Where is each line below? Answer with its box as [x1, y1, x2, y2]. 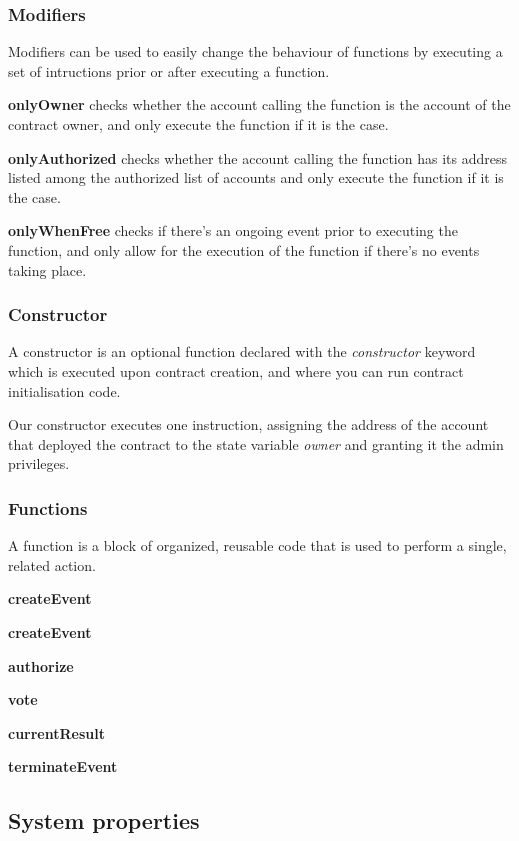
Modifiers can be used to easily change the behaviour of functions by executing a [8, 41, 503, 62]
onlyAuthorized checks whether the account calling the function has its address [8, 147, 507, 168]
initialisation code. [8, 380, 121, 401]
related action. [8, 554, 96, 575]
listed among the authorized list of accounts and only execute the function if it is [8, 167, 504, 188]
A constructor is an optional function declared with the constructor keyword [8, 341, 476, 362]
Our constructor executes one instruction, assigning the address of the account [8, 414, 489, 435]
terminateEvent [8, 756, 118, 777]
